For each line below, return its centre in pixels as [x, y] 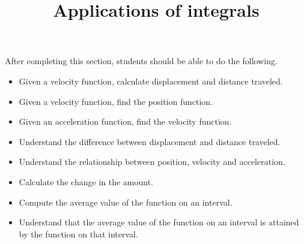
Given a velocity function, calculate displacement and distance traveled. [151, 81]
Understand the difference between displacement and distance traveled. [150, 141]
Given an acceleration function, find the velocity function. [125, 121]
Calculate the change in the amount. [86, 181]
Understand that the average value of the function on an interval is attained [159, 222]
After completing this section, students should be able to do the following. [141, 61]
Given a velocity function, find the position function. [116, 101]
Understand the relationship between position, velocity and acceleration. [152, 162]
